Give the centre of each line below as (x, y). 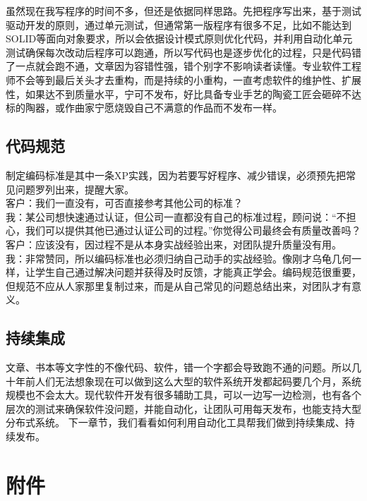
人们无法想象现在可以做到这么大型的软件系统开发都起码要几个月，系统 (198, 381)
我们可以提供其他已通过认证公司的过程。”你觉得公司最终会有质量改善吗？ (193, 230)
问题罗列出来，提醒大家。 (74, 189)
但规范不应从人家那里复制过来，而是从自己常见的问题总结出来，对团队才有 (179, 285)
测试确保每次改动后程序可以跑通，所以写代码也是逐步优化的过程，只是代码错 (183, 52)
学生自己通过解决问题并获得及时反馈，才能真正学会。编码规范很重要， (198, 272)
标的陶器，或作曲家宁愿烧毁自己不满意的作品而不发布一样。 (144, 108)
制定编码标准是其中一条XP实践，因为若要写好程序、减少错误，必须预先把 (176, 175)
